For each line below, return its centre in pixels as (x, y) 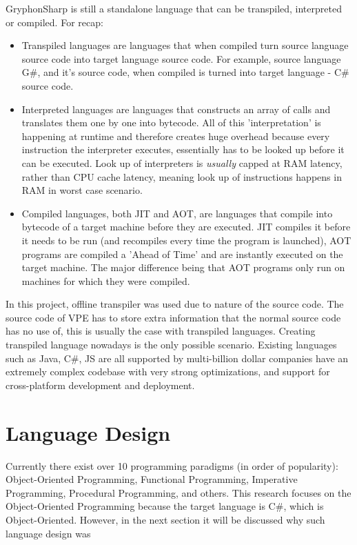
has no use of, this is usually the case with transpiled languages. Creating (161, 331)
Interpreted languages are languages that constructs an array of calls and (176, 109)
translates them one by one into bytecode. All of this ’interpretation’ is (171, 122)
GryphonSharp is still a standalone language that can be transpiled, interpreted (174, 8)
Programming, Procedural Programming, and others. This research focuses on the (178, 492)
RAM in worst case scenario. (82, 190)
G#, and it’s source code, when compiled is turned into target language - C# (185, 72)
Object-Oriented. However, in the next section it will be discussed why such (165, 519)
